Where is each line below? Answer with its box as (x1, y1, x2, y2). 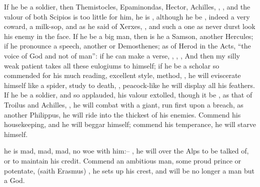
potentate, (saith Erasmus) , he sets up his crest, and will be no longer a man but (4, 165, 254, 175)
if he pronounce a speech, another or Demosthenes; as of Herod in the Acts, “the (4, 40, 251, 51)
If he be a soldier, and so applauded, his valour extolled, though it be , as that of (4, 89, 252, 100)
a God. (4, 175, 25, 185)
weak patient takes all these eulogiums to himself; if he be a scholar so (4, 60, 219, 70)
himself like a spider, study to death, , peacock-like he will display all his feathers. (4, 79, 255, 90)
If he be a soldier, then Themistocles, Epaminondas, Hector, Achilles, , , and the (4, 1, 250, 11)
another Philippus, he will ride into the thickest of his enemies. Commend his (4, 109, 241, 119)
